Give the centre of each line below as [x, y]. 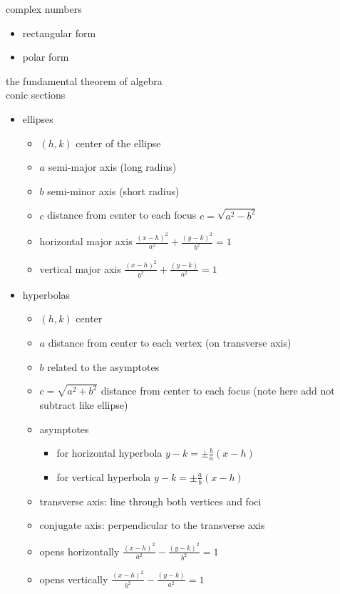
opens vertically [74, 579]
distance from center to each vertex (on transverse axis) [170, 342]
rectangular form [59, 33]
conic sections [36, 95]
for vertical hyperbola [104, 476]
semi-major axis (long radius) [112, 167]
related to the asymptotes [103, 366]
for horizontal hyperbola [109, 453]
